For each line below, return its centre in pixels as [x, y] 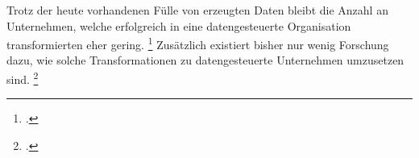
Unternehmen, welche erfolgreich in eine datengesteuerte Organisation [179, 25]
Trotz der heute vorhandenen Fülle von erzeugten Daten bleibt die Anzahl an [197, 10]
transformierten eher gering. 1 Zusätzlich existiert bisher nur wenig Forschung [198, 43]
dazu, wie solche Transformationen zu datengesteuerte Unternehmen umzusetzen [205, 60]
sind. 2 [23, 78]
